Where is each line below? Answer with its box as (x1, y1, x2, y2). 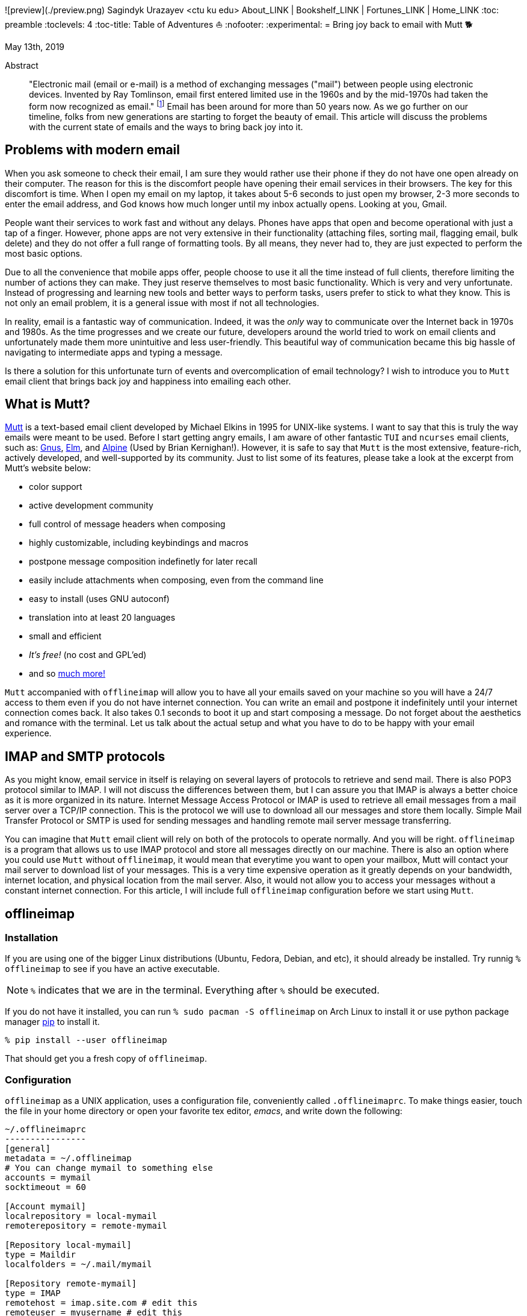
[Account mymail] (5, 1202, 86, 1212)
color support (29, 481, 82, 492)
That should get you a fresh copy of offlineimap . (5, 1053, 207, 1064)
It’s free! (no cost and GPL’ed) (29, 650, 147, 660)
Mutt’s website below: (5, 463, 91, 474)
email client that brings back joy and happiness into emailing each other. (5, 375, 291, 386)
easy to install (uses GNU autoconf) (29, 594, 170, 604)
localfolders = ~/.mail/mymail (5, 1259, 152, 1270)
